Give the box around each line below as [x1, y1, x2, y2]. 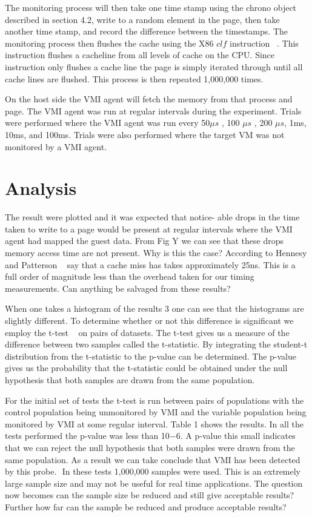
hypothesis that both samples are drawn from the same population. [5, 373, 255, 386]
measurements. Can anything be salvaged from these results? [5, 282, 231, 294]
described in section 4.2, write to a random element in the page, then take [5, 13, 280, 25]
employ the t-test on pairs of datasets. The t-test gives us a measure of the [5, 326, 290, 338]
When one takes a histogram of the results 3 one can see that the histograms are [5, 302, 304, 315]
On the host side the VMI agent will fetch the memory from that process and [5, 93, 293, 105]
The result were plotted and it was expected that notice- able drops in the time [5, 211, 300, 223]
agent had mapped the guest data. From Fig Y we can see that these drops [5, 234, 284, 247]
